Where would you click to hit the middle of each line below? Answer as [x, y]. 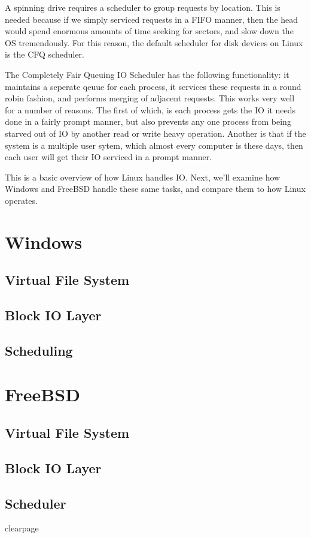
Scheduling [39, 350]
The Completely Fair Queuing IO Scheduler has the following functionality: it [147, 74]
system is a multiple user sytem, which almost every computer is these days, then [154, 145]
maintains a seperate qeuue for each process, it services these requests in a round [153, 86]
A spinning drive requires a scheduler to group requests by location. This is [143, 7]
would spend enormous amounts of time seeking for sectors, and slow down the [149, 31]
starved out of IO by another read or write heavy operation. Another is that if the [155, 133]
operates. [21, 200]
